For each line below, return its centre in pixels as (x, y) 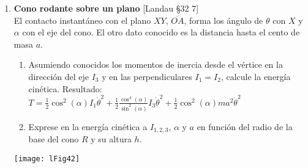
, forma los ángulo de (223, 20)
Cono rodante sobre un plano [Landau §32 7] (106, 8)
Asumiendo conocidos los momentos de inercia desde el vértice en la (156, 64)
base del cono (54, 139)
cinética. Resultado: (65, 88)
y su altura (111, 139)
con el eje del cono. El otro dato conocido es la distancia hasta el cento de (161, 32)
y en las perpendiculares (147, 76)
